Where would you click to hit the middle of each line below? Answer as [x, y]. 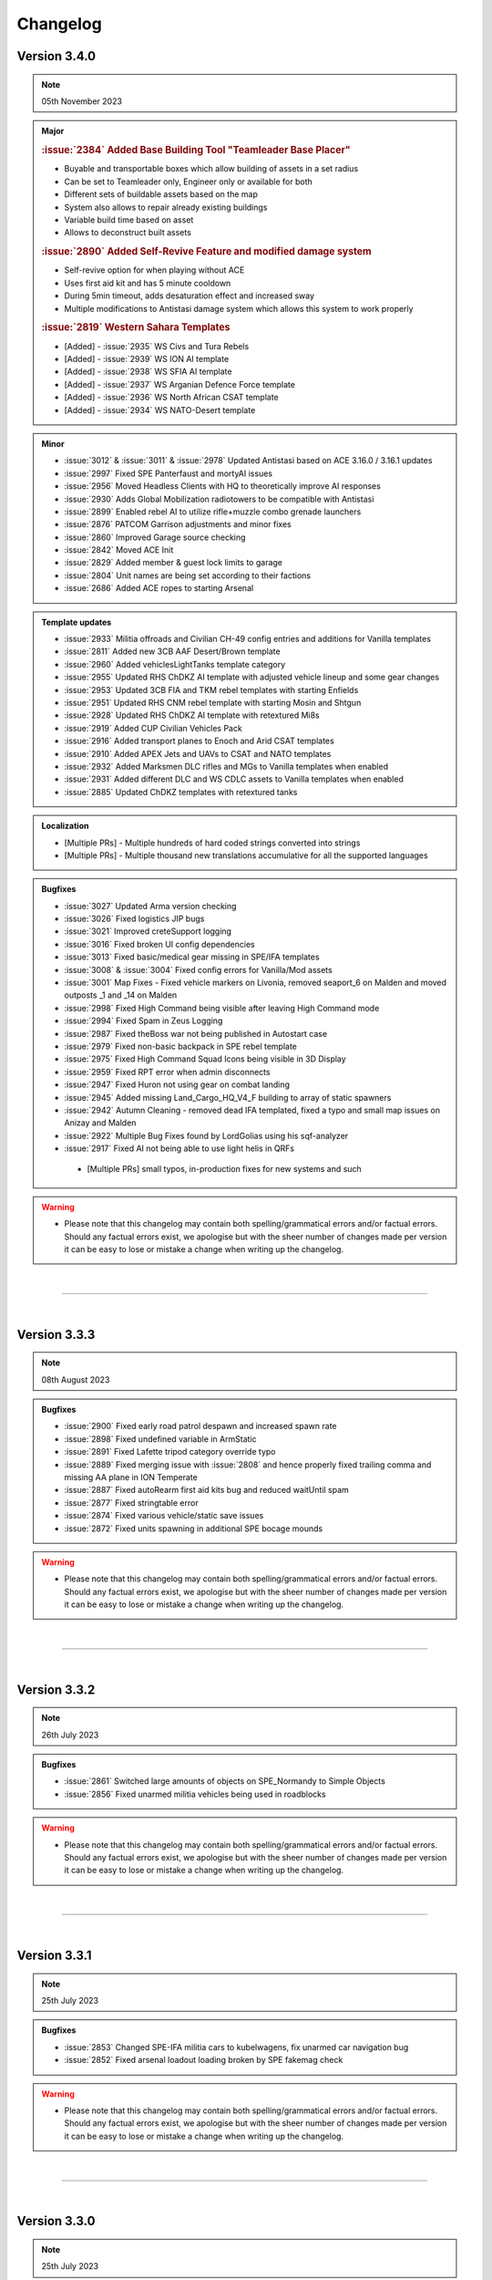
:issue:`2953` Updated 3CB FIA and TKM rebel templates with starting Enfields [211, 689]
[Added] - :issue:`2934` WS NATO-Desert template [160, 409]
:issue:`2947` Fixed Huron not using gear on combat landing [177, 1084]
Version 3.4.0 [56, 56]
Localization [65, 826]
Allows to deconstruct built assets [128, 233]
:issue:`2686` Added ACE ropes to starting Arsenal [159, 588]
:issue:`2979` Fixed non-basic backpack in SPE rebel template [181, 1046]
